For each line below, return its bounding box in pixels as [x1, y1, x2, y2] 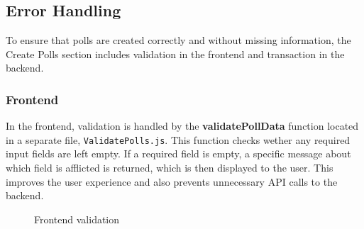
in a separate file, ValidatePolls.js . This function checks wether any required [6, 132, 351, 147]
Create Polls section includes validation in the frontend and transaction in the [6, 46, 345, 61]
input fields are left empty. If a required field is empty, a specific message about [6, 146, 351, 161]
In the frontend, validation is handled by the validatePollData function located [6, 118, 359, 133]
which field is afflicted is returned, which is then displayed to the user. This [6, 160, 333, 175]
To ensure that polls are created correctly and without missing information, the [6, 33, 351, 48]
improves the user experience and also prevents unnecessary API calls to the [6, 174, 338, 189]
